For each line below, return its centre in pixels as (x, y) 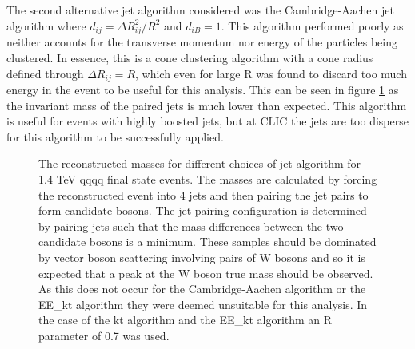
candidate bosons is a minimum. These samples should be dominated (207, 242)
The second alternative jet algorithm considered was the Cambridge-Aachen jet (200, 10)
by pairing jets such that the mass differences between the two (191, 226)
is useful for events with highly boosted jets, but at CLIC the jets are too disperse (207, 121)
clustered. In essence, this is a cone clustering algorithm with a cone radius (190, 57)
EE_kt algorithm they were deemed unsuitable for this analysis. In (203, 304)
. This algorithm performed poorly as (312, 25)
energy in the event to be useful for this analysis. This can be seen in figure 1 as (203, 89)
